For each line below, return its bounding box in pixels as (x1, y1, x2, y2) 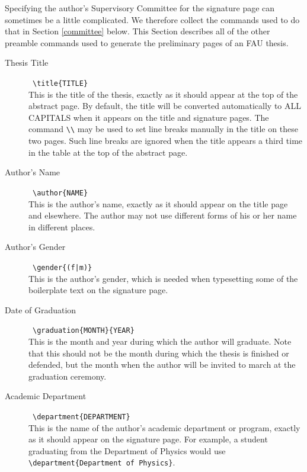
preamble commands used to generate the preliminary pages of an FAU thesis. (5, 36, 289, 49)
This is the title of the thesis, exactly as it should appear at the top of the (28, 88, 298, 100)
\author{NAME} (33, 188, 88, 197)
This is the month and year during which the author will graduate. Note (28, 335, 292, 347)
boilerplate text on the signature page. (28, 284, 168, 296)
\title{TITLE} (33, 79, 88, 88)
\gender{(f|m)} (33, 263, 92, 272)
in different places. (28, 220, 95, 233)
